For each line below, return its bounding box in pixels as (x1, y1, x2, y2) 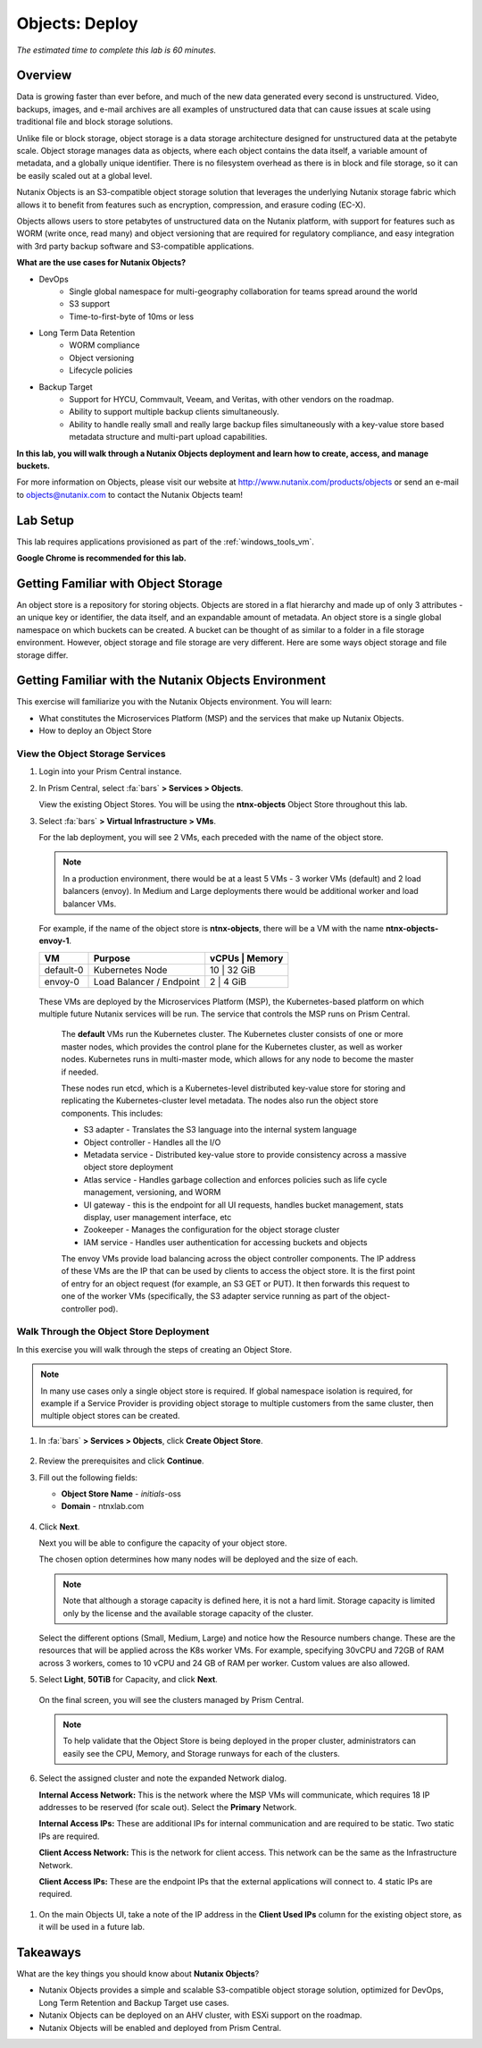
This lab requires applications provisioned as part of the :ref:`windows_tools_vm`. (16, 536, 314, 547)
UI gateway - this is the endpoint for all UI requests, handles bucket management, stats (83, 1199, 403, 1210)
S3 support (69, 299, 111, 309)
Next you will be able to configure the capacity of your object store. (38, 1538, 287, 1548)
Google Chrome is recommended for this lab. (16, 552, 187, 563)
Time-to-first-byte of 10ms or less (69, 311, 195, 322)
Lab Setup (16, 512, 75, 527)
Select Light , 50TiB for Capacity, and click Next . (38, 1674, 218, 1685)
